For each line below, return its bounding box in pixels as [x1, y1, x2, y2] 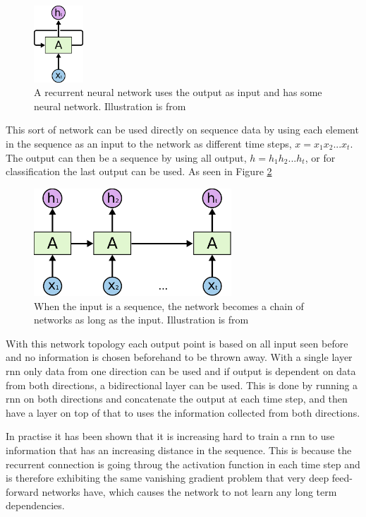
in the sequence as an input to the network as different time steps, [6, 136, 292, 151]
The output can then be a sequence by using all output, [6, 150, 247, 165]
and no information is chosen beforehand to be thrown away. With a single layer [6, 350, 353, 364]
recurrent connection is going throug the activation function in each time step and [6, 456, 360, 471]
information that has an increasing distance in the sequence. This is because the [6, 443, 352, 458]
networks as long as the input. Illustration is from [34, 312, 249, 327]
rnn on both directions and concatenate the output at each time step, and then [6, 391, 348, 406]
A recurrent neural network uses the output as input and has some [34, 85, 322, 100]
